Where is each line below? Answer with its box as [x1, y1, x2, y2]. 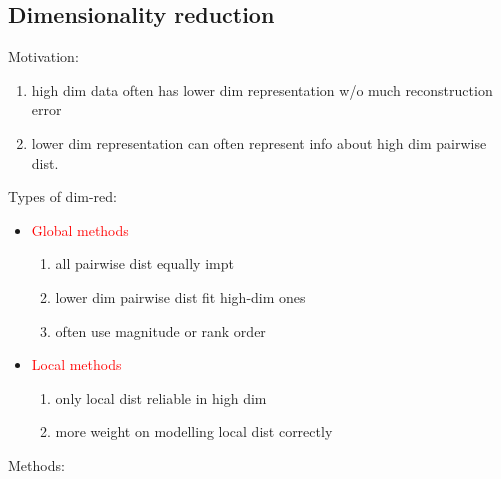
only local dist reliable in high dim [55, 387, 267, 408]
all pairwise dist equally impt [55, 253, 234, 274]
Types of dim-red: [8, 186, 118, 207]
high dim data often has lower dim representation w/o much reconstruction [31, 79, 493, 100]
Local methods [31, 354, 122, 375]
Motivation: [8, 46, 79, 67]
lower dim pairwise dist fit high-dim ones [55, 286, 306, 307]
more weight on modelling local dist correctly [55, 421, 333, 442]
